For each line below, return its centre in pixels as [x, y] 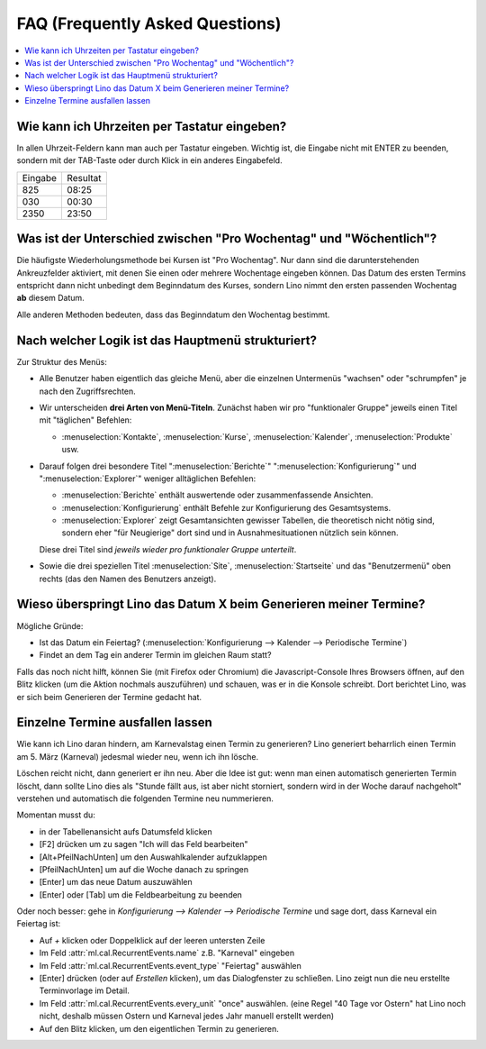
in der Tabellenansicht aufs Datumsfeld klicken [126, 831]
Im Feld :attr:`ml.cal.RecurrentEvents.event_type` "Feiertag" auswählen [170, 965]
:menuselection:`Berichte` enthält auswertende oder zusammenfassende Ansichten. [217, 495]
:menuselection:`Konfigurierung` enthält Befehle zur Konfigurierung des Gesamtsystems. [226, 507]
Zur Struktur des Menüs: [62, 361]
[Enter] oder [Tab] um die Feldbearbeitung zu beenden [141, 894]
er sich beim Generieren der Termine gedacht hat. [109, 697]
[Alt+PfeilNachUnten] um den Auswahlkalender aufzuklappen [153, 857]
